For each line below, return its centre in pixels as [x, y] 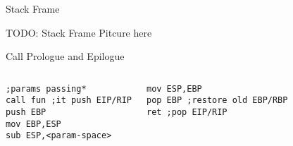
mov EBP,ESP [33, 124]
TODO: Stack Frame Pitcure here [79, 32]
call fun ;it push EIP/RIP [69, 101]
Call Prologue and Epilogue [65, 56]
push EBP [26, 112]
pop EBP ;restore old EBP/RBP [217, 101]
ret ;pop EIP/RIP [187, 112]
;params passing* [46, 89]
